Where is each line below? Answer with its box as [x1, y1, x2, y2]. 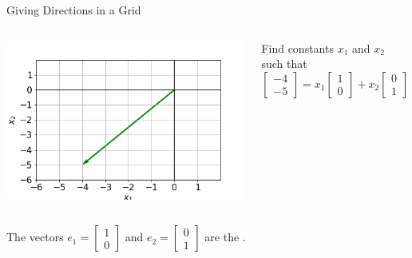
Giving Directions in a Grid [6, 2, 141, 18]
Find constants [261, 39, 334, 56]
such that [261, 55, 307, 72]
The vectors [6, 228, 64, 245]
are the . [204, 228, 246, 245]
